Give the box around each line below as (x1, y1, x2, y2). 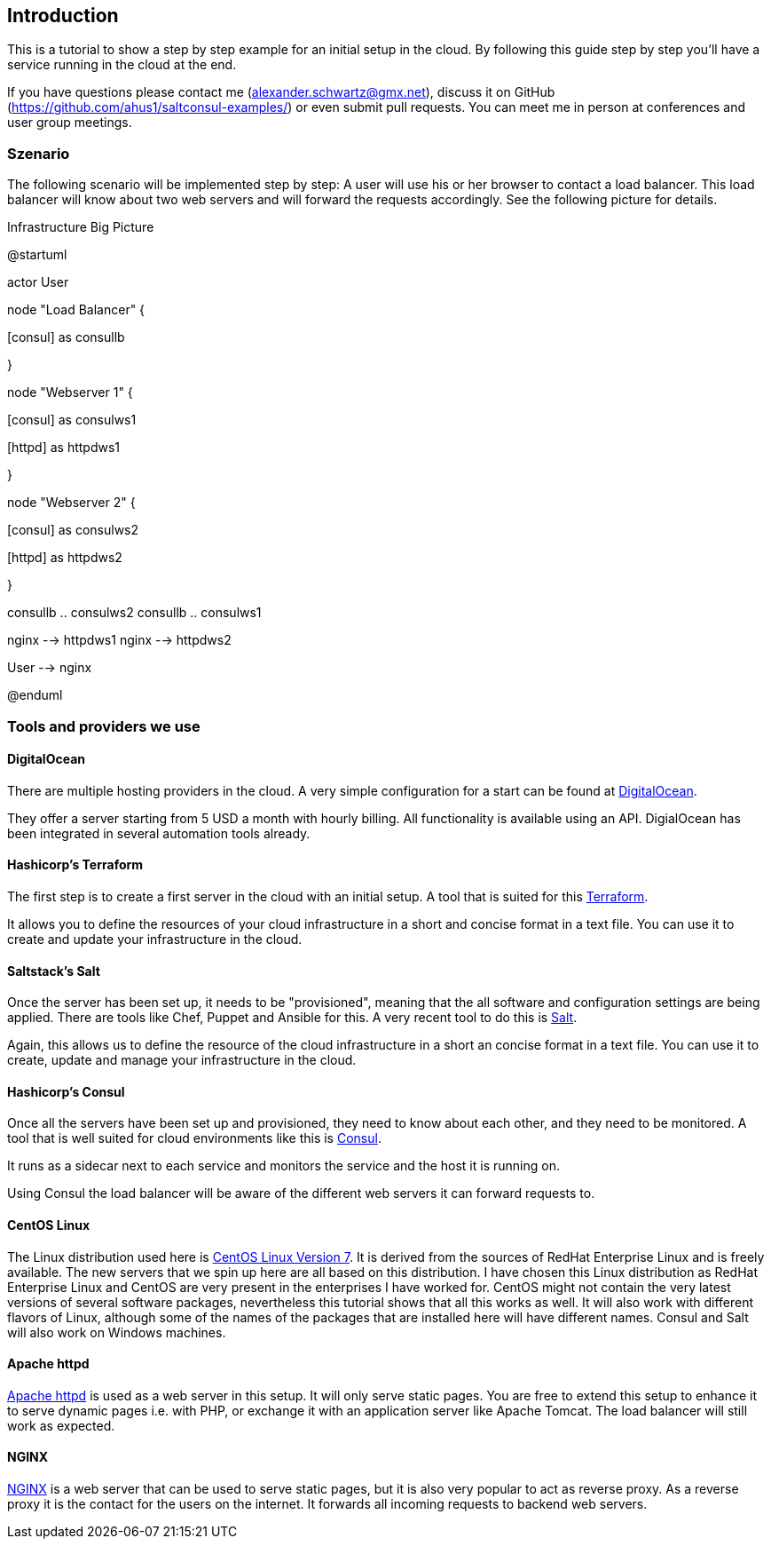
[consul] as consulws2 (7, 522, 139, 538)
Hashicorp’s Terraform (7, 857, 144, 873)
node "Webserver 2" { (7, 495, 136, 511)
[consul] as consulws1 (7, 412, 137, 428)
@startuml (7, 247, 67, 263)
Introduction (7, 4, 119, 27)
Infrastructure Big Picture (7, 219, 154, 235)
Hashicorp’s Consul (7, 1083, 125, 1099)
